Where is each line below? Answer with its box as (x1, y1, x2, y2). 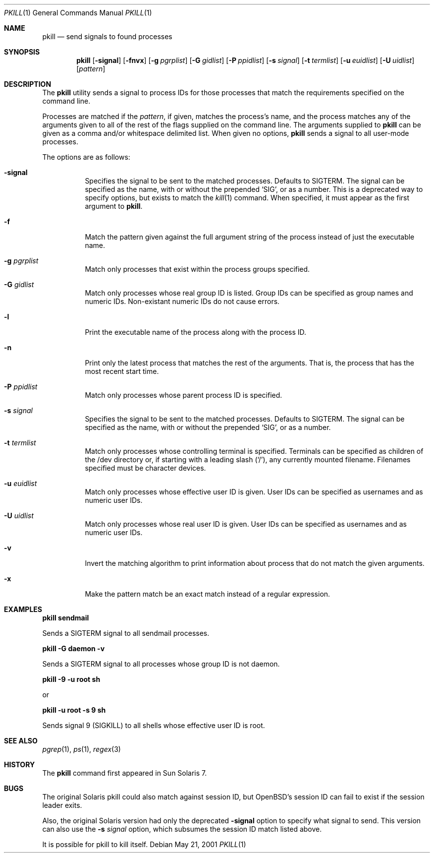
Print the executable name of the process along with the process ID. (85, 328, 307, 336)
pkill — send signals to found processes (42, 32, 172, 41)
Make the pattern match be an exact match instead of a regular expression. (85, 590, 330, 598)
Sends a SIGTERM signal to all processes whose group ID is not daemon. (42, 660, 280, 668)
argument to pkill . (85, 202, 143, 210)
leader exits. (42, 801, 82, 809)
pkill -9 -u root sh (42, 675, 101, 683)
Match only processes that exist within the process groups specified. (85, 265, 310, 273)
